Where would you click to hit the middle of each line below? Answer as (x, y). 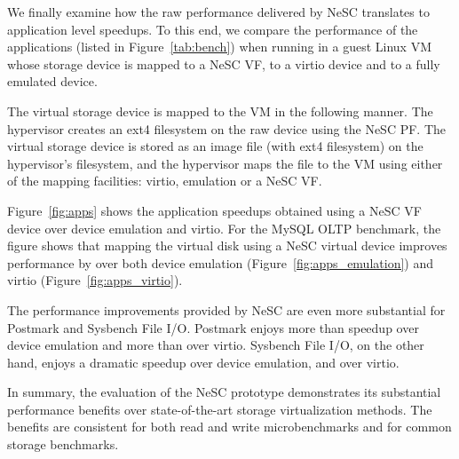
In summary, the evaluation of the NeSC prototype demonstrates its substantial (224, 392)
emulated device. (52, 81)
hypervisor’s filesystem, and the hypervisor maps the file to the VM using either (225, 163)
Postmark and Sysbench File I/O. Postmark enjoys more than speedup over (213, 327)
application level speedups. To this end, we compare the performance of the (213, 29)
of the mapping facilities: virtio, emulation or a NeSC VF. (165, 181)
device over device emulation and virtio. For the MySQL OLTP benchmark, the (224, 228)
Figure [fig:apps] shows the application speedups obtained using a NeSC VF (214, 210)
